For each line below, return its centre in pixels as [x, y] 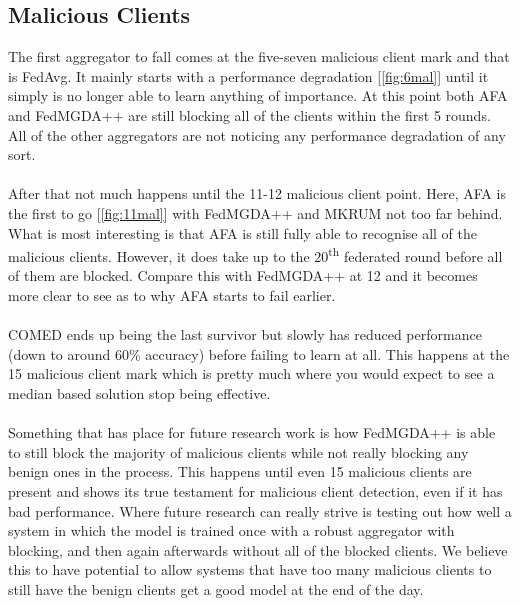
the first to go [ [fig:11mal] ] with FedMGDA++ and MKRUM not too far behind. [255, 212]
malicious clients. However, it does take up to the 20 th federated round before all [255, 254]
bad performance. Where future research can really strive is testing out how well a [260, 510]
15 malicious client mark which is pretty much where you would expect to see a [251, 373]
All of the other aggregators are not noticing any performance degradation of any [257, 134]
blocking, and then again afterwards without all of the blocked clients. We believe [258, 549]
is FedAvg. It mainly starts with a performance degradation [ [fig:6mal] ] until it [248, 75]
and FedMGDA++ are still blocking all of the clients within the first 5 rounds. [249, 114]
